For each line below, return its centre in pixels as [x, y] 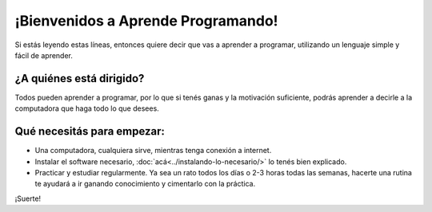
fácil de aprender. [44, 55]
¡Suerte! [28, 198]
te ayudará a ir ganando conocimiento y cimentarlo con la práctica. [145, 184]
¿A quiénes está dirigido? [80, 79]
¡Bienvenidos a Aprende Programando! [147, 21]
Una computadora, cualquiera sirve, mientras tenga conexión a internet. [153, 151]
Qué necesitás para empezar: [90, 132]
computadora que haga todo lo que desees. [87, 108]
